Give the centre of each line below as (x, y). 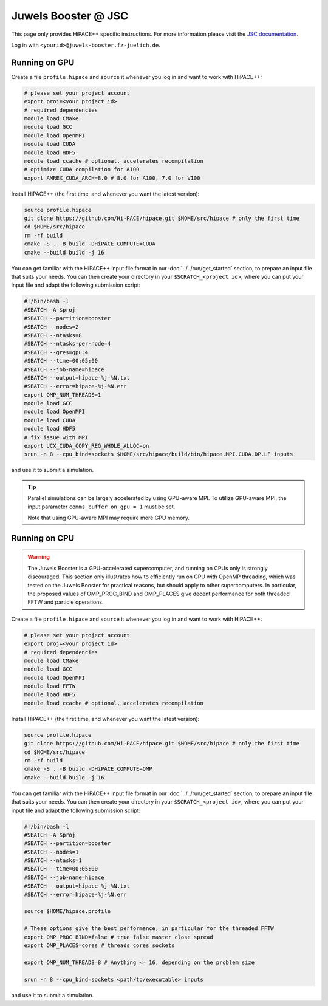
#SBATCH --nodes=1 (51, 852)
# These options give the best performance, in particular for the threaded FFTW (149, 929)
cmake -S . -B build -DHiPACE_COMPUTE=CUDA (90, 244)
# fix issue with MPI (56, 437)
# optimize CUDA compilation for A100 (82, 169)
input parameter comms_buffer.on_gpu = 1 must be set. (101, 507)
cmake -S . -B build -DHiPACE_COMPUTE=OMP (88, 769)
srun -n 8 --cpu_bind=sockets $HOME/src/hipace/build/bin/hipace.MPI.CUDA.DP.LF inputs (159, 454)
